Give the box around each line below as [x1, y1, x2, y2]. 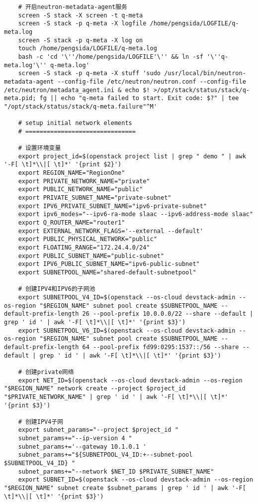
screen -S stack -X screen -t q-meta [18, 11, 143, 19]
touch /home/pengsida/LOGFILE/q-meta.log [18, 45, 157, 52]
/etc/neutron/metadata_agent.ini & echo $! [4, 86, 150, 94]
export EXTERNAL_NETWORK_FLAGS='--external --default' [18, 227, 203, 235]
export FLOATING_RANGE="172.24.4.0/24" [18, 244, 150, 252]
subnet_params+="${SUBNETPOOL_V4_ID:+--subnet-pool [18, 451, 193, 459]
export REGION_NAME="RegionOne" [18, 169, 125, 177]
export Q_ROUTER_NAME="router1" [18, 219, 125, 227]
